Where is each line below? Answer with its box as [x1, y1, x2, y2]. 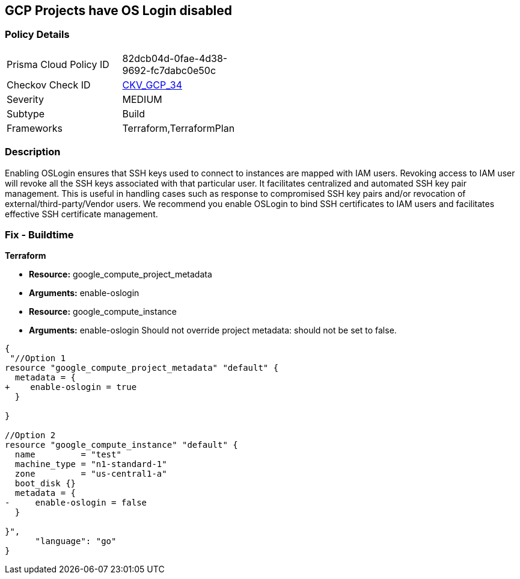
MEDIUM [122, 93, 162, 105]
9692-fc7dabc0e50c [122, 64, 216, 76]
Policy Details [5, 28, 70, 41]
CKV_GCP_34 [122, 78, 183, 91]
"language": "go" [35, 536, 117, 546]
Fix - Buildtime [5, 228, 74, 241]
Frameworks [7, 122, 63, 134]
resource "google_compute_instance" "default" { [5, 440, 238, 450]
